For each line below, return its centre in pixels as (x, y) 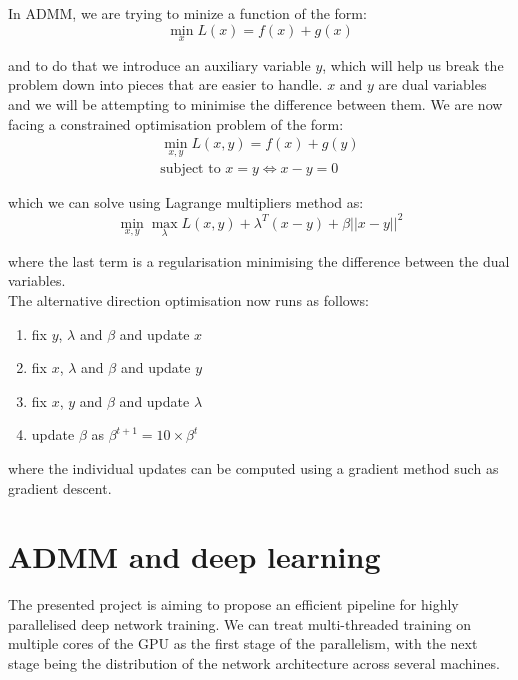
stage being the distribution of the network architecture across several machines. (254, 663)
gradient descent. (60, 487)
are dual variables (432, 84)
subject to (190, 169)
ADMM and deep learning (194, 556)
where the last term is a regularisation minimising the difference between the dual (259, 260)
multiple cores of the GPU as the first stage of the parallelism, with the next (243, 643)
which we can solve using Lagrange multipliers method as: (186, 202)
